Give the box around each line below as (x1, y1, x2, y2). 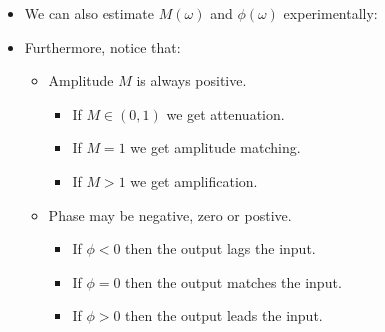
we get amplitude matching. (130, 137, 301, 158)
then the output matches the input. (125, 271, 342, 292)
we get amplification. (130, 170, 258, 191)
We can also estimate (24, 3, 155, 23)
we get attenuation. (166, 103, 285, 124)
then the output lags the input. (125, 238, 316, 259)
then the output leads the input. (125, 305, 323, 326)
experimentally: (283, 3, 378, 23)
